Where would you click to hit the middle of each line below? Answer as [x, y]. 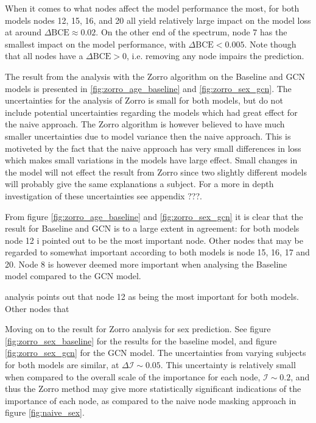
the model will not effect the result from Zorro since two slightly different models [156, 172]
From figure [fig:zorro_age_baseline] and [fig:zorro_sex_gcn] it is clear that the [154, 216]
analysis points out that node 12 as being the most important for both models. [152, 297]
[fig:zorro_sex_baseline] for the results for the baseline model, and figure [141, 340]
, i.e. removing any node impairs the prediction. [215, 56]
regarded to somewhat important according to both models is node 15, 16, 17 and [157, 252]
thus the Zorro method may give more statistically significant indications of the [153, 389]
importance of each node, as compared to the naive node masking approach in [151, 400]
